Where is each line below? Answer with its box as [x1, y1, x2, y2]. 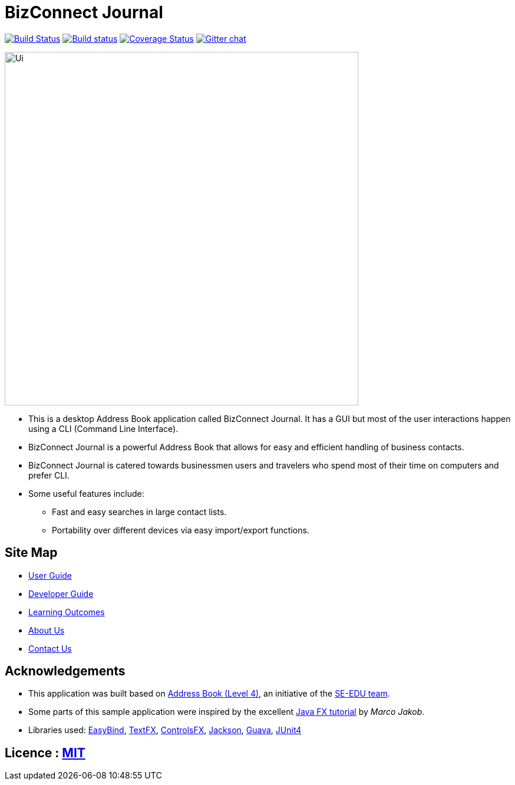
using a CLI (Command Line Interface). [28, 423, 179, 434]
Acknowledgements [5, 664, 126, 679]
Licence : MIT [5, 745, 85, 760]
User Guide [28, 570, 72, 580]
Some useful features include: [28, 488, 144, 499]
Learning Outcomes [28, 606, 105, 617]
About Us [28, 625, 65, 635]
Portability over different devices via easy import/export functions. [52, 525, 309, 535]
